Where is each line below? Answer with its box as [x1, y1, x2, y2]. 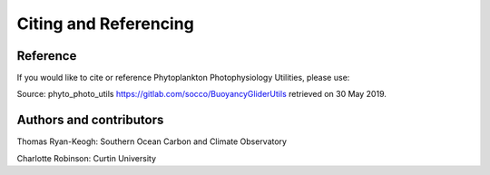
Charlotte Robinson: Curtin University [16, 152, 157, 163]
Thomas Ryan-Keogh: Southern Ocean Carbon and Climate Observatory [16, 136, 288, 147]
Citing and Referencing [16, 14, 194, 34]
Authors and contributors [16, 112, 164, 128]
